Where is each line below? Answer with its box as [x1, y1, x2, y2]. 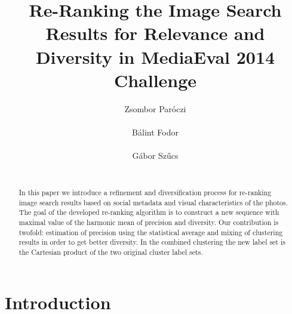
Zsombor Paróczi [124, 102, 186, 115]
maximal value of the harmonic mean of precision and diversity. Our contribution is [19, 217, 279, 227]
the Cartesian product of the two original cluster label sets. [19, 247, 203, 257]
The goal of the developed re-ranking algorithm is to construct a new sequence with [19, 207, 279, 217]
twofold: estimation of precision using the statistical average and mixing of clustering [19, 227, 283, 237]
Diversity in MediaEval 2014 [35, 44, 275, 69]
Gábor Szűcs [132, 149, 179, 162]
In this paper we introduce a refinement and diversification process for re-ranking [19, 187, 272, 198]
